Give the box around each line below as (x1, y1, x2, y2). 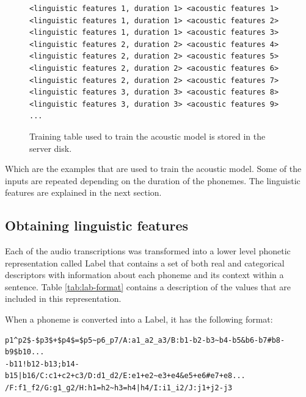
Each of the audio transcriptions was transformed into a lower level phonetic (5, 245, 291, 257)
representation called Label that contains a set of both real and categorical (5, 256, 285, 269)
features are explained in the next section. (5, 186, 162, 199)
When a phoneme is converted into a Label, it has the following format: (5, 313, 273, 326)
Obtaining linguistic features (5, 216, 188, 235)
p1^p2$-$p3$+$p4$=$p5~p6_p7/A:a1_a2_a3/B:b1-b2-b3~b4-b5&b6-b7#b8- (5, 335, 285, 345)
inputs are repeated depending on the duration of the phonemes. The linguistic (5, 174, 301, 187)
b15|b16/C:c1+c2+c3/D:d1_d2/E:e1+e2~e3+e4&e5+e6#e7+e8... (5, 371, 246, 381)
